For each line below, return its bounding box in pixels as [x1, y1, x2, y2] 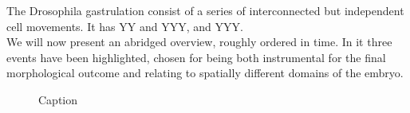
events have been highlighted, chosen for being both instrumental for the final [6, 49, 386, 65]
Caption [38, 91, 78, 107]
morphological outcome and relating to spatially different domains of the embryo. [6, 64, 404, 81]
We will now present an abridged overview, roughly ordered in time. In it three [6, 33, 392, 50]
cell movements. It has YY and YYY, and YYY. [6, 18, 243, 34]
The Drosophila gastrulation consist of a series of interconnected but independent [6, 2, 404, 18]
